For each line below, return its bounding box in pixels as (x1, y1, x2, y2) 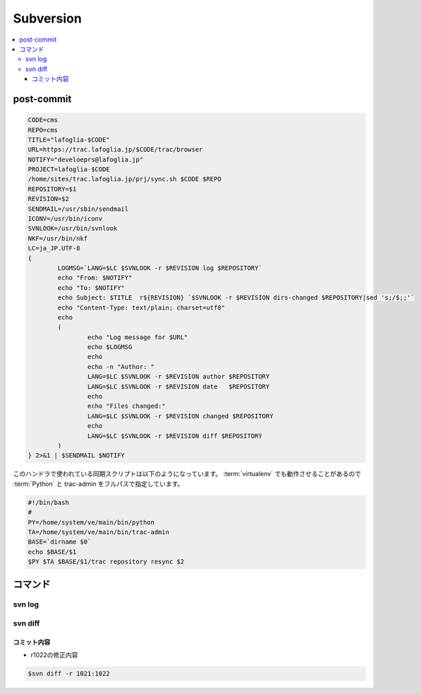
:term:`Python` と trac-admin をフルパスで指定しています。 (13, 480, 184, 488)
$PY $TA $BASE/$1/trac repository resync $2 (28, 558, 185, 566)
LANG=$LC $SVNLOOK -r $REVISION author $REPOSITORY (87, 372, 270, 381)
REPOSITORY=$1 (28, 185, 77, 193)
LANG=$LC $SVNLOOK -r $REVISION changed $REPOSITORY (87, 412, 274, 420)
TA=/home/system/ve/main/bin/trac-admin (28, 528, 169, 536)
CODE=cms (28, 116, 59, 124)
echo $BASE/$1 (28, 547, 77, 556)
